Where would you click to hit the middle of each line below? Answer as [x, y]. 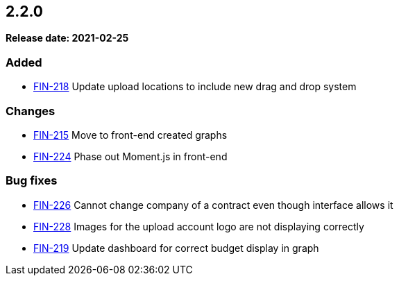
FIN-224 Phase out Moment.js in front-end [130, 156]
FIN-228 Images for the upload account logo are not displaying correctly [199, 226]
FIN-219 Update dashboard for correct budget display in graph [176, 248]
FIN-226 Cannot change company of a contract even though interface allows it [213, 205]
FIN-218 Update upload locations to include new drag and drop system [195, 87]
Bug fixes [32, 181]
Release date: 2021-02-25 [67, 38]
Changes [31, 111]
